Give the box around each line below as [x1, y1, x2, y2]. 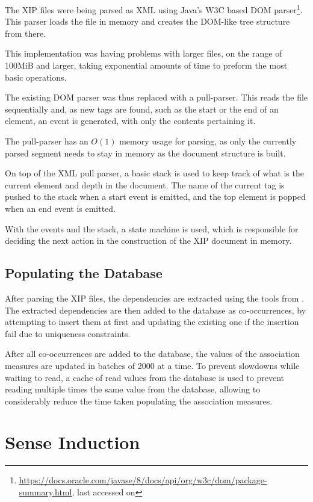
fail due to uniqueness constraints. [5, 327, 131, 339]
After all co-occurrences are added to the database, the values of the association [5, 347, 300, 360]
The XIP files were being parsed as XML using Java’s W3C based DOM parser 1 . [5, 2, 303, 16]
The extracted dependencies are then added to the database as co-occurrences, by [5, 303, 306, 316]
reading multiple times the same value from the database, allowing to [5, 383, 261, 395]
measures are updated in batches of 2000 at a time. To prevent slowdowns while [5, 359, 300, 371]
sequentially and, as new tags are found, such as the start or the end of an [5, 102, 279, 115]
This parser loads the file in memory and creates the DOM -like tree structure [5, 15, 290, 28]
